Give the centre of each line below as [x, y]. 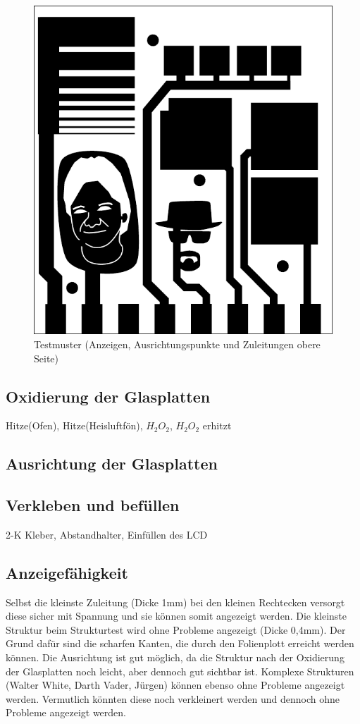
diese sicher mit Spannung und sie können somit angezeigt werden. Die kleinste [176, 616]
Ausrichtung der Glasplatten [112, 464]
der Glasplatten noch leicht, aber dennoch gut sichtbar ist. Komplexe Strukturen [180, 671]
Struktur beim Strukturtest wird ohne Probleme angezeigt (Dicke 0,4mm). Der [176, 629]
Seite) [46, 358]
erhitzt [217, 425]
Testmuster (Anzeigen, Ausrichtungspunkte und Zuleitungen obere [177, 344]
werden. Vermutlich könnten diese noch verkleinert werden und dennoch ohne [173, 698]
